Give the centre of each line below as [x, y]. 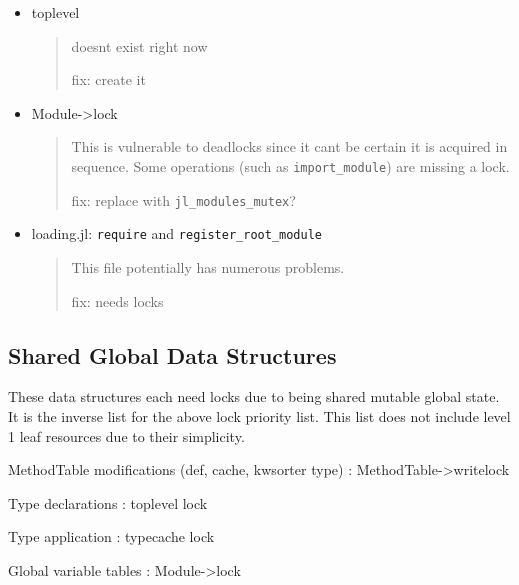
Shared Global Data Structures [172, 354]
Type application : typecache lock [111, 536]
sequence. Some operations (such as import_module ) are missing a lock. [290, 165]
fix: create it [108, 79]
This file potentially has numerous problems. [208, 266]
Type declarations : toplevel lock [108, 502]
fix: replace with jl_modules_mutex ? [183, 199]
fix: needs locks [117, 300]
